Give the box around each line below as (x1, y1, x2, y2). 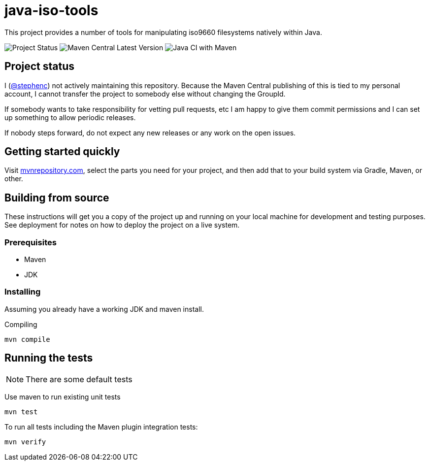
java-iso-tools (4, 2, 99, 19)
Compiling (4, 320, 37, 329)
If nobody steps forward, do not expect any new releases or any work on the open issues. (4, 128, 296, 137)
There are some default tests (26, 374, 132, 384)
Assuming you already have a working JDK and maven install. (4, 304, 204, 313)
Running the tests (4, 352, 93, 365)
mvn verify (4, 437, 46, 446)
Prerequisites (4, 237, 57, 247)
